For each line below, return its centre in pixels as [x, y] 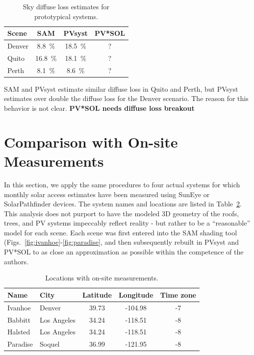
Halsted [19, 332]
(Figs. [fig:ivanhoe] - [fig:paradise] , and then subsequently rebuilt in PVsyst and [121, 242]
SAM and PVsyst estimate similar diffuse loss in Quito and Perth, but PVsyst [121, 89]
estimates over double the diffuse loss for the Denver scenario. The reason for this [126, 98]
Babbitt [19, 319]
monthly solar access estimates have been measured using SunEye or [107, 194]
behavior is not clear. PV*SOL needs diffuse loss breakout [99, 108]
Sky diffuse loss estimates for [66, 6]
